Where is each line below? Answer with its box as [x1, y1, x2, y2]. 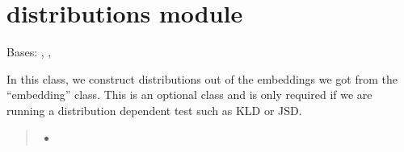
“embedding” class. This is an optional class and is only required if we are [6, 86, 372, 103]
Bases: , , [6, 43, 52, 60]
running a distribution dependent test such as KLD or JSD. [6, 101, 302, 118]
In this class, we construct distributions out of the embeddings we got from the [6, 70, 398, 87]
